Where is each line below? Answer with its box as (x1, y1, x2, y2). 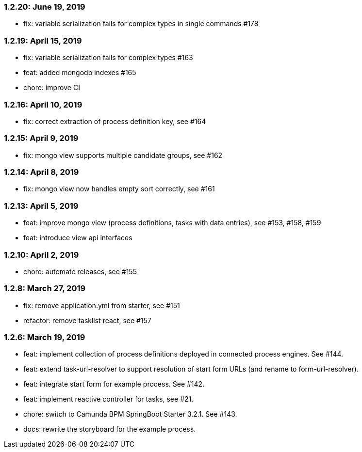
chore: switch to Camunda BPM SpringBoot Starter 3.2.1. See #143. (23, 410, 237, 419)
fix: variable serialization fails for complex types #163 (23, 53, 193, 62)
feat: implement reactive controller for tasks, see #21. (23, 395, 194, 404)
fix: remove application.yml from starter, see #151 (23, 301, 180, 310)
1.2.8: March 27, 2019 (4, 283, 86, 294)
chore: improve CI (23, 83, 80, 92)
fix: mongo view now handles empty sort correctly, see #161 (23, 185, 215, 193)
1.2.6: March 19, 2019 (4, 332, 85, 342)
